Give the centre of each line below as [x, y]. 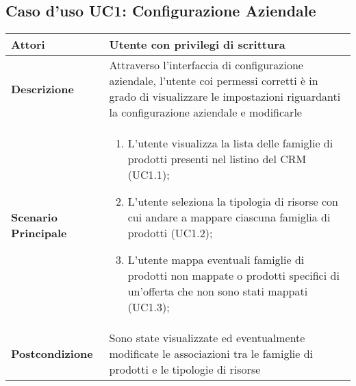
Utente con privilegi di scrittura [197, 45]
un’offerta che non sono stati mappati [218, 291]
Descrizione [42, 88]
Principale [39, 233]
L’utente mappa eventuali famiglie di [216, 260]
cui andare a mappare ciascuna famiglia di [229, 217]
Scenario [34, 217]
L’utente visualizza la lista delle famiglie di [230, 143]
